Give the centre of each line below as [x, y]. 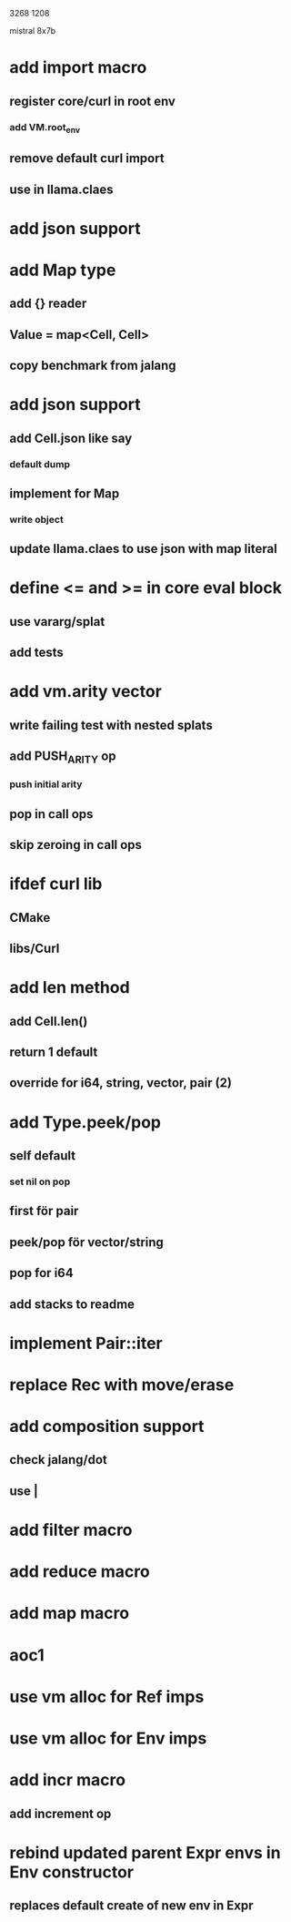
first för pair [44, 1211]
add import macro [78, 68]
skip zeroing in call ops [76, 845]
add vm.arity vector [85, 692]
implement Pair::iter [86, 1343]
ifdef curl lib [56, 884]
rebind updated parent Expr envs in [145, 1852]
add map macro [70, 1614]
